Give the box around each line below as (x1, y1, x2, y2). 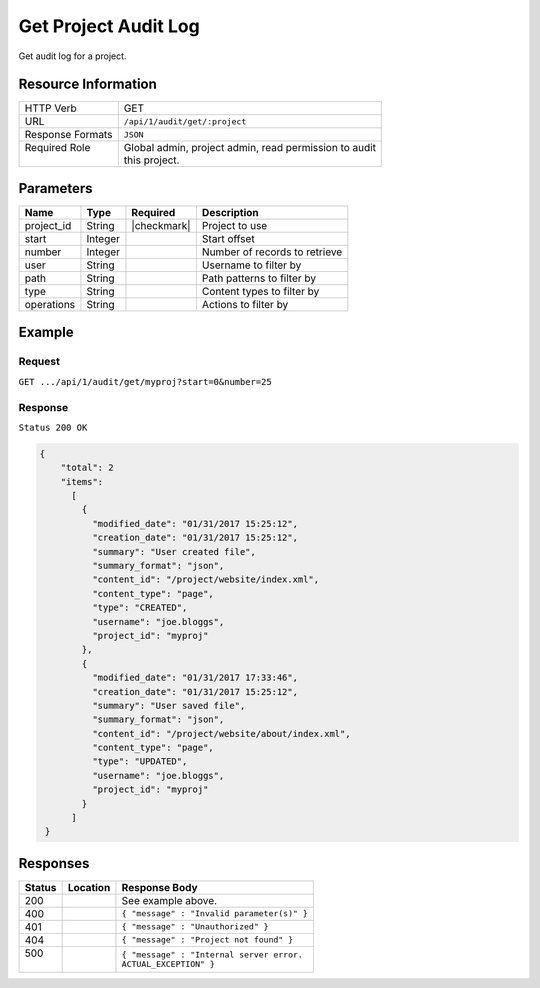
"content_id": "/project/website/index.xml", (91, 574, 320, 585)
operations (24, 297, 76, 311)
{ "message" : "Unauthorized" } (121, 921, 269, 932)
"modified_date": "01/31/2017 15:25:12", (91, 518, 299, 529)
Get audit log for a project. (18, 50, 127, 62)
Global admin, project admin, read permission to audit (123, 141, 377, 155)
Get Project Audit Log (18, 15, 200, 37)
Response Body (121, 880, 199, 894)
